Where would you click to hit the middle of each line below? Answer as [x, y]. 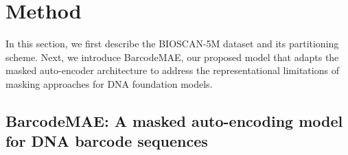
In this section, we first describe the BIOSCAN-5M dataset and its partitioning [172, 44]
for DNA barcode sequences [107, 141]
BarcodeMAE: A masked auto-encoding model [174, 120]
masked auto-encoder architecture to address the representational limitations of [172, 70]
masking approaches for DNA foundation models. [109, 83]
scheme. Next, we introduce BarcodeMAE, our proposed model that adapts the [172, 57]
